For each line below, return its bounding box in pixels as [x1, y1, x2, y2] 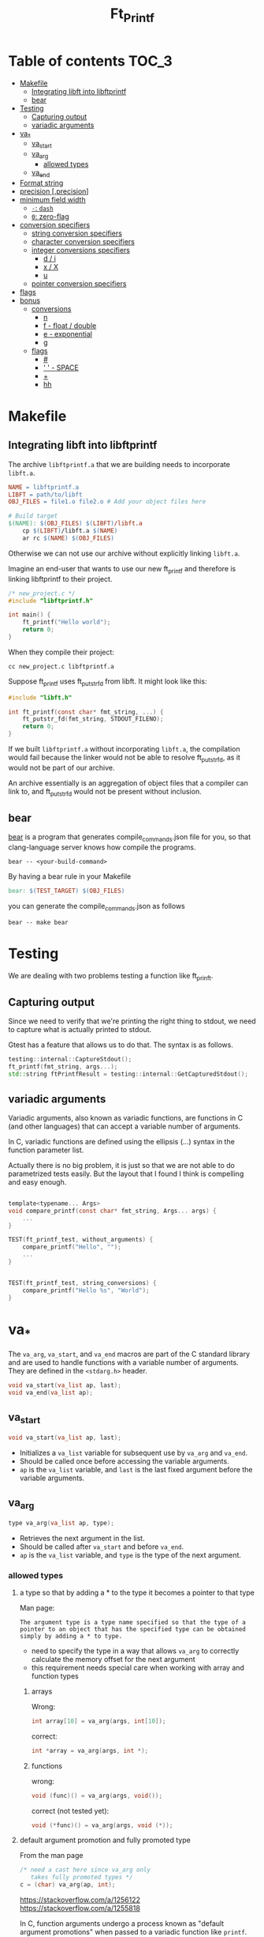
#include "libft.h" [8, 693, 73, 702]
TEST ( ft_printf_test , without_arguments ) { [8, 1236, 154, 1244]
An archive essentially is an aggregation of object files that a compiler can [8, 778, 248, 787]
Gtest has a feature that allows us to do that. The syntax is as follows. [8, 1040, 234, 1050]
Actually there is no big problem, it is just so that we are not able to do [8, 1160, 235, 1170]
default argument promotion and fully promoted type [19, 1835, 191, 1845]
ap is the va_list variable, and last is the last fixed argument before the [19, 1464, 253, 1474]
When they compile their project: [8, 647, 114, 657]
